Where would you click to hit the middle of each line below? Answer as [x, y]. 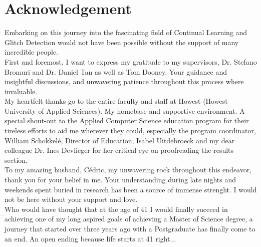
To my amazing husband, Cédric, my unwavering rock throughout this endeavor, [128, 170]
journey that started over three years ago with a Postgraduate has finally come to [130, 228]
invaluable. [21, 91]
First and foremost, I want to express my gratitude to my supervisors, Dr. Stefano [131, 61]
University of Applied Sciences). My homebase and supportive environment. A [125, 110]
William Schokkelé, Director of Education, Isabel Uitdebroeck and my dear [120, 140]
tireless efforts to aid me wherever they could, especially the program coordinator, [130, 131]
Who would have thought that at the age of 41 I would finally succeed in [116, 209]
